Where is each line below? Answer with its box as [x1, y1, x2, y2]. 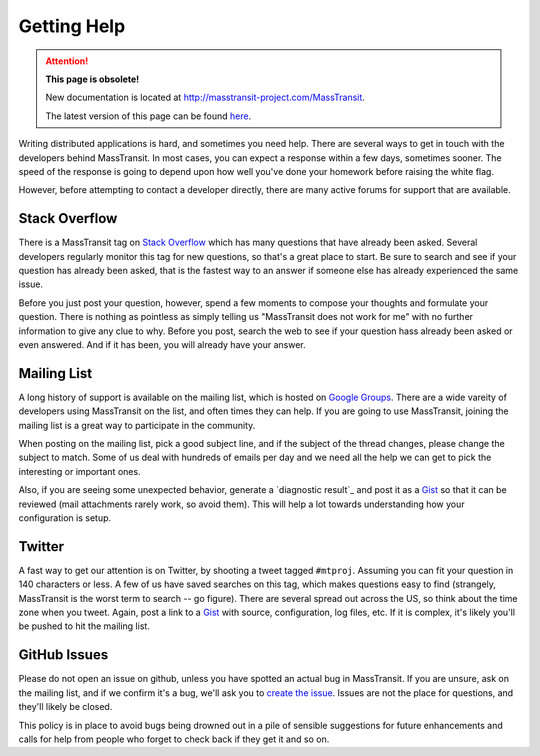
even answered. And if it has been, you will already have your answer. [18, 338, 307, 350]
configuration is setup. [18, 511, 112, 524]
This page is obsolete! [45, 73, 140, 85]
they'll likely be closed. [18, 701, 113, 713]
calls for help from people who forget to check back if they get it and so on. [18, 733, 330, 745]
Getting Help [18, 15, 126, 37]
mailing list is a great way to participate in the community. [18, 419, 256, 431]
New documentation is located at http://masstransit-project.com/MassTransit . [45, 91, 365, 104]
